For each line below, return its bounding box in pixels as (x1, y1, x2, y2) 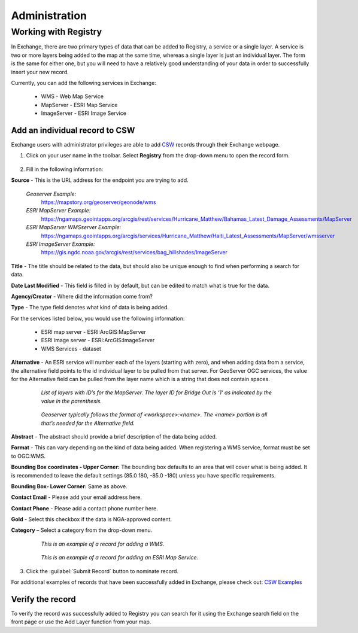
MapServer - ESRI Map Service (41, 101, 118, 108)
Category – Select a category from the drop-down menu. (11, 527, 153, 534)
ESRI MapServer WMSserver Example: (26, 224, 122, 231)
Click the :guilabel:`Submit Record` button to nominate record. (26, 567, 179, 574)
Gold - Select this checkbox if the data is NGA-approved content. (11, 516, 172, 523)
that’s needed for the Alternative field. (41, 419, 135, 427)
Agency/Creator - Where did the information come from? (11, 293, 153, 300)
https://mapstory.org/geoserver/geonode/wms (41, 198, 156, 206)
